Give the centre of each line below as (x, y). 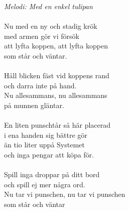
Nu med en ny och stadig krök (51, 26)
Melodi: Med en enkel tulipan (48, 6)
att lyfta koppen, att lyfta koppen (56, 46)
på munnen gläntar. (34, 105)
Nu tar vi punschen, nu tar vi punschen (65, 194)
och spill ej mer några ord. (45, 184)
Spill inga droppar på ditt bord (52, 174)
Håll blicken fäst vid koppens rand (57, 75)
